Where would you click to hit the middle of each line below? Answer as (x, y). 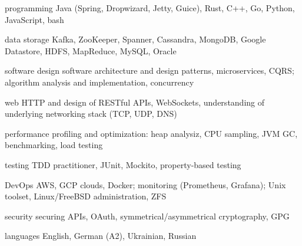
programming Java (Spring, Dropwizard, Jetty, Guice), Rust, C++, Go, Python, (150, 8)
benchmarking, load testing (54, 145)
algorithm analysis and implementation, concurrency (99, 82)
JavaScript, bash (34, 19)
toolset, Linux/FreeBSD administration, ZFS (86, 196)
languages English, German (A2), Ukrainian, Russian (101, 236)
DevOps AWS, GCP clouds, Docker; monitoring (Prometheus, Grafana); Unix (145, 184)
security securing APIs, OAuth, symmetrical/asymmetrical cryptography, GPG (147, 216)
